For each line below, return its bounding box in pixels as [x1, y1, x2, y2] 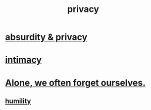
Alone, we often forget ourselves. [5, 77, 146, 88]
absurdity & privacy [5, 31, 88, 43]
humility [5, 97, 31, 105]
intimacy [5, 54, 42, 66]
